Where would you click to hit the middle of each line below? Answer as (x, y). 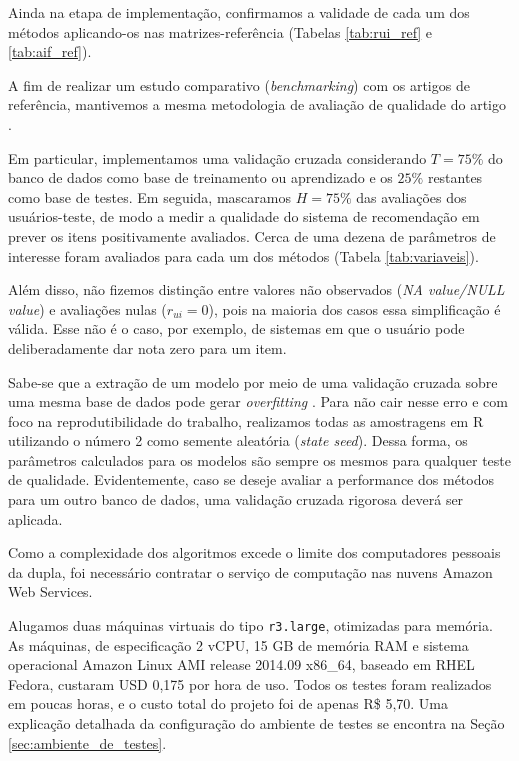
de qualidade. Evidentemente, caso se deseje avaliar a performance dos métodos (251, 479)
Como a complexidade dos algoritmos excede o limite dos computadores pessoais (254, 552)
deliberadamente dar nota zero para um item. (147, 347)
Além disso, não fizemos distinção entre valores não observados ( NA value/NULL (256, 289)
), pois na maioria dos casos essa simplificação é (354, 308)
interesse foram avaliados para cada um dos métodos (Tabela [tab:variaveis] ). (243, 255)
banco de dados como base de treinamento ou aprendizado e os (200, 177)
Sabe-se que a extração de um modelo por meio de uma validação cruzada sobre (253, 381)
